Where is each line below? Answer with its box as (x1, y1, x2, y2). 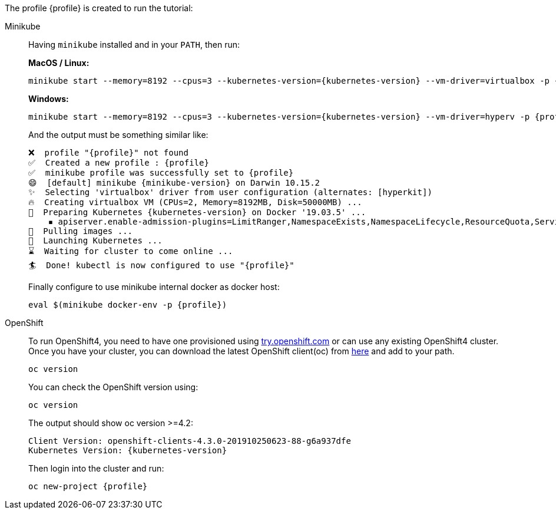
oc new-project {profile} (28, 482, 148, 491)
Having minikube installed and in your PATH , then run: (28, 39, 240, 50)
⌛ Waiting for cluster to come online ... (28, 246, 233, 256)
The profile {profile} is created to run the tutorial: (5, 3, 193, 13)
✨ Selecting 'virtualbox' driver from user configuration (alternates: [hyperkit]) (28, 187, 432, 197)
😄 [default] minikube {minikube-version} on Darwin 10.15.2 (28, 178, 320, 187)
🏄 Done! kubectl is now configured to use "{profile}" (28, 261, 294, 270)
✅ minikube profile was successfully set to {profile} (28, 168, 294, 177)
